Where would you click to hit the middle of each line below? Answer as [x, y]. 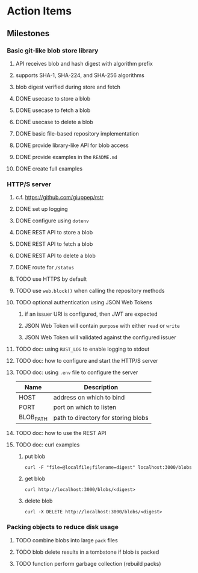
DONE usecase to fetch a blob [53, 110]
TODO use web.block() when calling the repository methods [90, 291]
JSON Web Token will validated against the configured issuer [100, 337]
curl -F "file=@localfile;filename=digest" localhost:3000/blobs [108, 468]
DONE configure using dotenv [52, 221]
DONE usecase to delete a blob [54, 122]
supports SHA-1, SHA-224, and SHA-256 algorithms [80, 75]
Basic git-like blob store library [53, 51]
